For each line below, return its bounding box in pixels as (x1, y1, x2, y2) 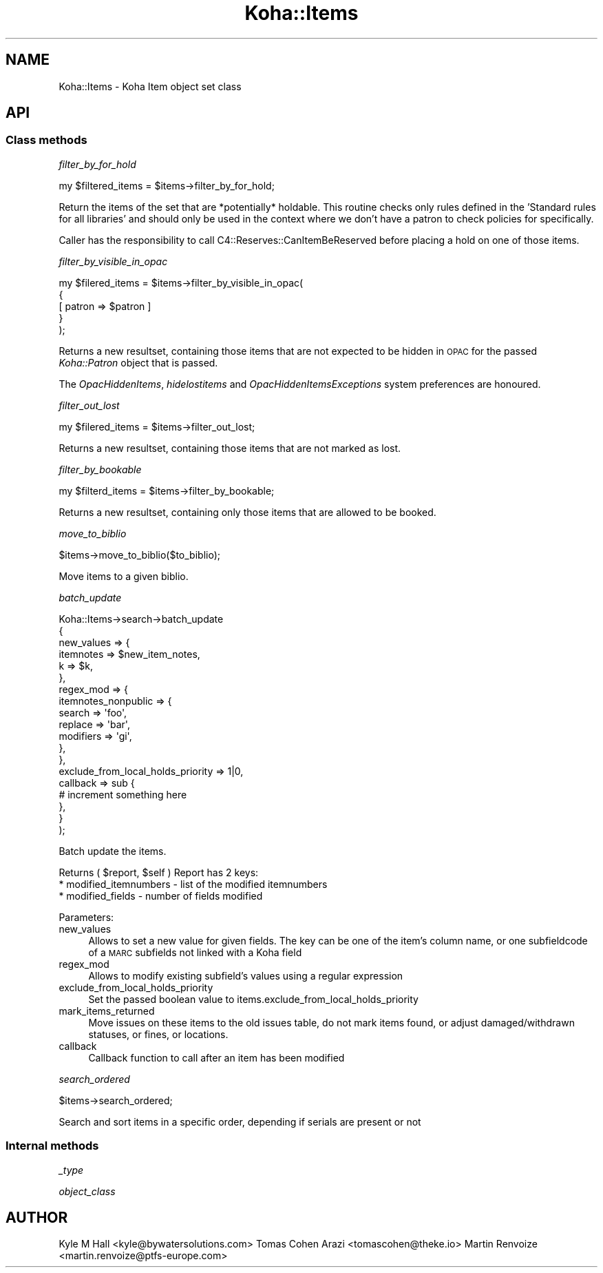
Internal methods (6, 1139, 99, 1153)
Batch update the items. (59, 845, 167, 857)
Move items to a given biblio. (59, 570, 189, 582)
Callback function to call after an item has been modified (88, 1051, 345, 1064)
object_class (59, 1185, 116, 1197)
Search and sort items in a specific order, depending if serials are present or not (59, 1115, 421, 1128)
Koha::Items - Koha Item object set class (59, 80, 242, 92)
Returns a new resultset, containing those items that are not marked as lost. (59, 442, 401, 454)
